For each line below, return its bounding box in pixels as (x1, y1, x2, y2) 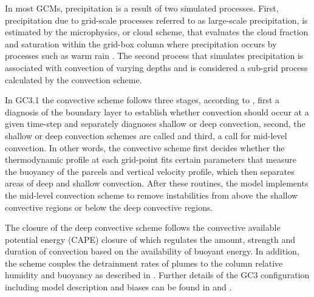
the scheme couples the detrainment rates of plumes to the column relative (5, 256, 283, 269)
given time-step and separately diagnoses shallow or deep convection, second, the (5, 117, 305, 130)
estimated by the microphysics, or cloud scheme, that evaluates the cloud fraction (5, 26, 309, 38)
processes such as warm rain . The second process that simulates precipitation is (5, 49, 304, 62)
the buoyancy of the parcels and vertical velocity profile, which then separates (5, 165, 295, 177)
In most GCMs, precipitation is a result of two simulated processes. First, (5, 2, 279, 14)
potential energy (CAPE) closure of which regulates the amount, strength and (5, 233, 295, 245)
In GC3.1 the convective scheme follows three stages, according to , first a (5, 94, 280, 106)
